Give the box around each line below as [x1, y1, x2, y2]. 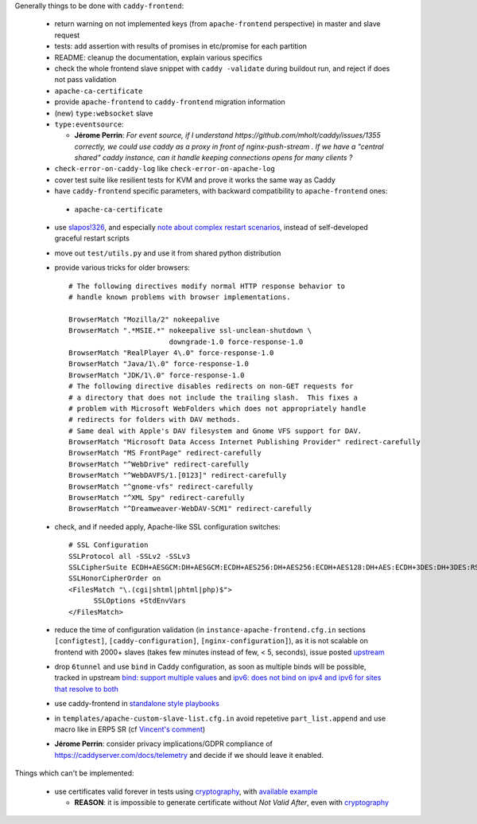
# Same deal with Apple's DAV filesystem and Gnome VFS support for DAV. [68, 426, 363, 435]
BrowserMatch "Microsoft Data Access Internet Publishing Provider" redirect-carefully [68, 438, 421, 447]
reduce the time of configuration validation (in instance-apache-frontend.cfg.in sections [54, 625, 366, 635]
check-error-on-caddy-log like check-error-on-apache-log [54, 164, 276, 174]
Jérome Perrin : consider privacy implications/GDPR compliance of [54, 739, 273, 748]
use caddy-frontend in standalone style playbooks [54, 699, 220, 709]
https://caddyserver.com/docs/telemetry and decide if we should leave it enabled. [54, 750, 324, 760]
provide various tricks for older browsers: [54, 263, 191, 272]
